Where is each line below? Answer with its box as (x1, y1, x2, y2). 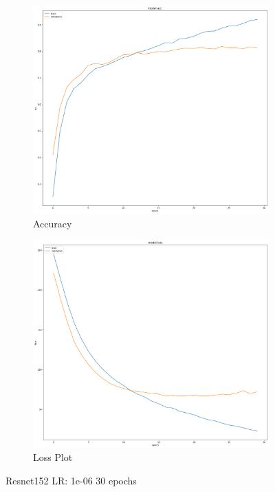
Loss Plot (33, 450, 73, 464)
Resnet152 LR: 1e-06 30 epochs (5, 473, 137, 487)
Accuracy (33, 216, 72, 230)
